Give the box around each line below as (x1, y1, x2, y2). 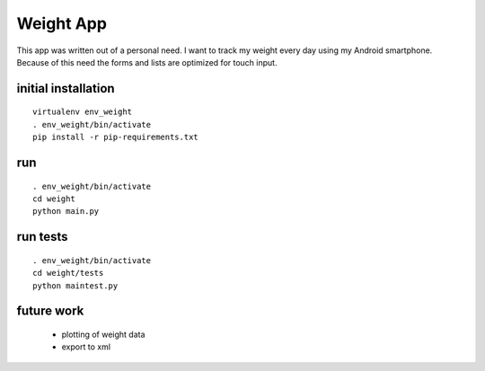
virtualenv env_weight (32, 107, 133, 117)
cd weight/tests (32, 268, 104, 278)
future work (16, 304, 84, 319)
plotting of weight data (61, 329, 145, 340)
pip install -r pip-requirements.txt (32, 132, 199, 143)
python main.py (32, 207, 100, 216)
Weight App (16, 13, 108, 33)
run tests (16, 229, 68, 244)
